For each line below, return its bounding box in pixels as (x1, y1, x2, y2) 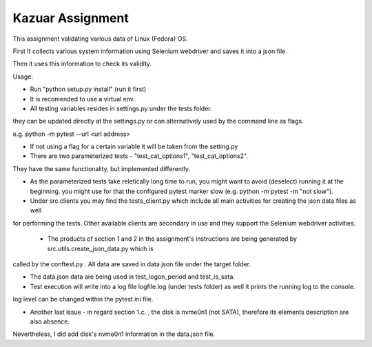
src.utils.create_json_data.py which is (47, 244, 154, 252)
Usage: (12, 72, 34, 81)
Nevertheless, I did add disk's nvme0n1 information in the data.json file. (12, 330, 216, 338)
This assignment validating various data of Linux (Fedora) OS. (12, 34, 188, 43)
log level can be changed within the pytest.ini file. (12, 295, 154, 304)
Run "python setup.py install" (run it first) (30, 85, 147, 93)
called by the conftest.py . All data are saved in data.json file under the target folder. (12, 259, 251, 268)
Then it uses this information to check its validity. (12, 59, 152, 68)
